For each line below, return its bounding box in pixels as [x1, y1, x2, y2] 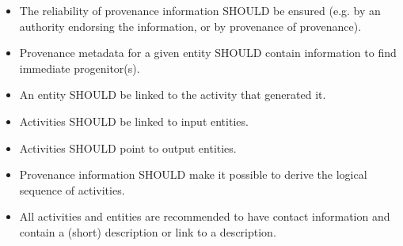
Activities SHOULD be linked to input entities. [19, 112, 249, 129]
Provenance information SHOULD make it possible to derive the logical [19, 166, 367, 183]
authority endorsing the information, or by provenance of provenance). [19, 17, 362, 34]
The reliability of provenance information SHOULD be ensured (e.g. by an [19, 2, 381, 18]
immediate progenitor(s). [19, 59, 140, 76]
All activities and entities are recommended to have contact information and [19, 208, 390, 225]
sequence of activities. [19, 181, 125, 198]
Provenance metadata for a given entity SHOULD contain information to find [19, 44, 397, 61]
